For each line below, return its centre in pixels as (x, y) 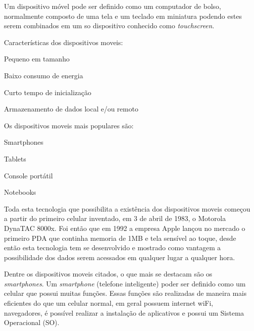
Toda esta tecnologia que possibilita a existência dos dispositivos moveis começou (127, 208)
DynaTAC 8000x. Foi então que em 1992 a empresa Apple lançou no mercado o (125, 228)
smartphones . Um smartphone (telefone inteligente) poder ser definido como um (125, 283)
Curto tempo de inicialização (48, 92)
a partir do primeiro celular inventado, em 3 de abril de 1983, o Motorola (115, 218)
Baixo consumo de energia (44, 75)
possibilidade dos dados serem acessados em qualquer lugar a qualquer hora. (120, 257)
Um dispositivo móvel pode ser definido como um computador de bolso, (113, 6)
